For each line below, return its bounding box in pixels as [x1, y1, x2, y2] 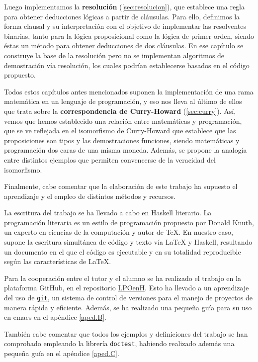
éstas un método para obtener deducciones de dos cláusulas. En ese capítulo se [4, 40, 244, 51]
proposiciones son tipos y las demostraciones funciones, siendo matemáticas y [4, 135, 240, 145]
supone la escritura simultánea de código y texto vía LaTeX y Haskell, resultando [4, 237, 253, 247]
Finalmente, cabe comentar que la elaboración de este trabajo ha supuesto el [4, 181, 238, 191]
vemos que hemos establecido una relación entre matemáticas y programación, [4, 115, 242, 126]
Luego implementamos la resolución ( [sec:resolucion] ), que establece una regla [4, 1, 245, 11]
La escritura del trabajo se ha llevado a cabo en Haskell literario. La [4, 207, 212, 218]
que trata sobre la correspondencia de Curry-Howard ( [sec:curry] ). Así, [4, 105, 236, 116]
